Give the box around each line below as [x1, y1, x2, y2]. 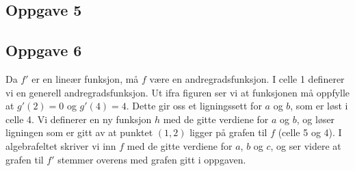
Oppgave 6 [5, 40, 82, 61]
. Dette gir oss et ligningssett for [126, 98, 262, 113]
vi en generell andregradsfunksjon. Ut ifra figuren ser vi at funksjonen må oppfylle [5, 85, 350, 99]
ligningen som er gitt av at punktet [5, 125, 153, 140]
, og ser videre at [270, 138, 341, 153]
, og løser [296, 111, 335, 126]
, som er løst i [290, 98, 348, 113]
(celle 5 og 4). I [278, 125, 342, 140]
